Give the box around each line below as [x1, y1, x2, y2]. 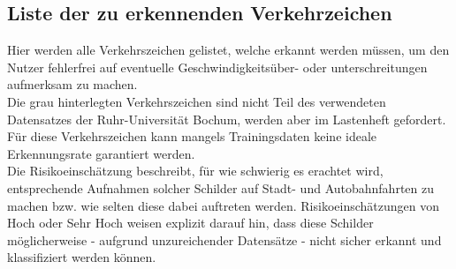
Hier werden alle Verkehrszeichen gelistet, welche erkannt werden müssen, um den [7, 41, 450, 59]
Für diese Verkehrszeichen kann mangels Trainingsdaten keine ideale [7, 127, 377, 146]
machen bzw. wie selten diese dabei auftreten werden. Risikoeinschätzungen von [7, 196, 439, 214]
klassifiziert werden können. [7, 248, 156, 266]
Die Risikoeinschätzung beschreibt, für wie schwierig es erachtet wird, [7, 161, 384, 180]
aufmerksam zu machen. [7, 75, 138, 93]
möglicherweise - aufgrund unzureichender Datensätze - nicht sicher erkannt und [7, 230, 442, 249]
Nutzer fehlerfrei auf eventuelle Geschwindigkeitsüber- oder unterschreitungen [7, 57, 428, 76]
